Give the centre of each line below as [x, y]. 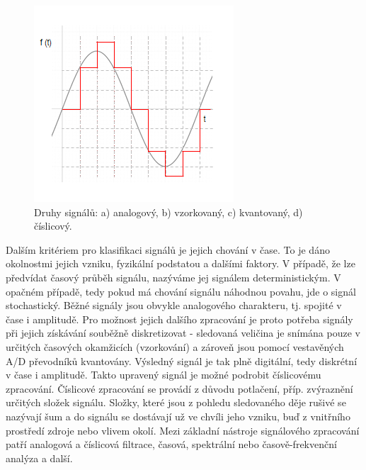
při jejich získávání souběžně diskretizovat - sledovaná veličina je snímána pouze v [183, 333]
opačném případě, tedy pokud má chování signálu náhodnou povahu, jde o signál [181, 291]
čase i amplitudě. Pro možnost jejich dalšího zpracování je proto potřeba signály [179, 319]
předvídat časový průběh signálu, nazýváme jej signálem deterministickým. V [173, 277]
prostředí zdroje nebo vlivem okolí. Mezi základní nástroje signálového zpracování [183, 430]
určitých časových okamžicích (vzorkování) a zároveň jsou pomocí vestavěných [175, 346]
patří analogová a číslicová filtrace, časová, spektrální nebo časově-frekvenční [171, 444]
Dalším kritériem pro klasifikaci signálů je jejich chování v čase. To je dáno [168, 249]
